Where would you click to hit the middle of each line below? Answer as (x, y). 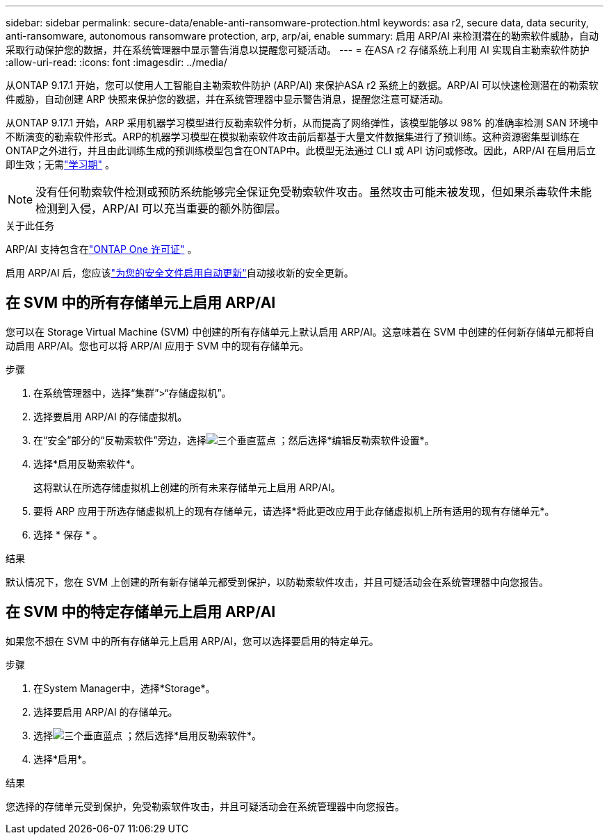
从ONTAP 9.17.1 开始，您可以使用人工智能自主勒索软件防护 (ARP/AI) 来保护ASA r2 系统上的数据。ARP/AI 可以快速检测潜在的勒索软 (302, 85)
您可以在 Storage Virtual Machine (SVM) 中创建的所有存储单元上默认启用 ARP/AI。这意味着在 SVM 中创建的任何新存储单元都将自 (300, 331)
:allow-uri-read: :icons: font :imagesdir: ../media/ (116, 62)
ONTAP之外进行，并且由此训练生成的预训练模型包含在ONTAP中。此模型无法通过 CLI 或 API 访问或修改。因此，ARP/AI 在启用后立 (301, 150)
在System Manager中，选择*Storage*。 (124, 688)
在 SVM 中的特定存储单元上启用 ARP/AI (141, 612)
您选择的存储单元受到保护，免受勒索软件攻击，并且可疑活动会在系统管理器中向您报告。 (205, 806)
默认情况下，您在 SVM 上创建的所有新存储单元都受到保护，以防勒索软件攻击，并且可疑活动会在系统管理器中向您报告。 (277, 582)
